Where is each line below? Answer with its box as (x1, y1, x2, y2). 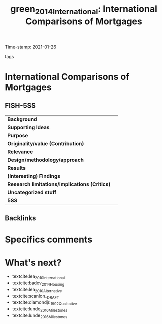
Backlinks (5, 214, 36, 223)
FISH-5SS (5, 101, 36, 110)
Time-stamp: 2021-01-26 (5, 44, 56, 50)
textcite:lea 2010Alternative (12, 286, 62, 293)
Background (7, 116, 37, 123)
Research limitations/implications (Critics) (7, 181, 111, 188)
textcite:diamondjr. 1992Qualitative (12, 299, 77, 307)
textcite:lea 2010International (12, 273, 65, 281)
